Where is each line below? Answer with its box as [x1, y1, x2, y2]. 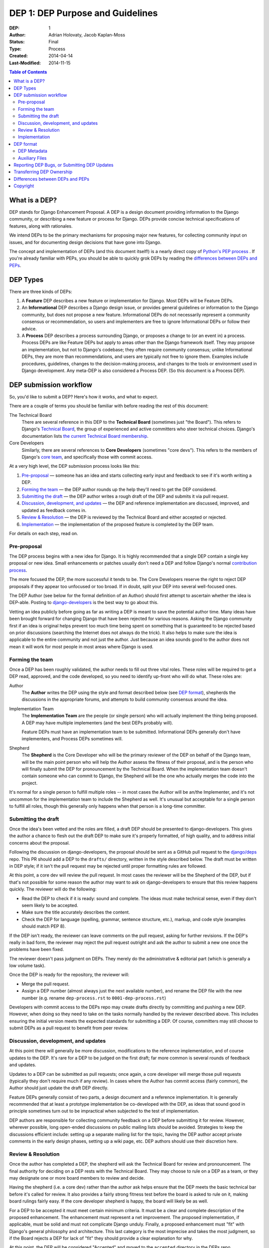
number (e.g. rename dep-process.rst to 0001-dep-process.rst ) [21, 995, 166, 1001]
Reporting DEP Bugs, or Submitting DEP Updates [13, 162, 114, 168]
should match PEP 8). [21, 924, 66, 930]
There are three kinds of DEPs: [9, 289, 72, 295]
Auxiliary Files [18, 155, 47, 161]
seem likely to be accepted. [21, 902, 78, 908]
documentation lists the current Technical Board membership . [21, 433, 149, 439]
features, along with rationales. [9, 223, 73, 229]
